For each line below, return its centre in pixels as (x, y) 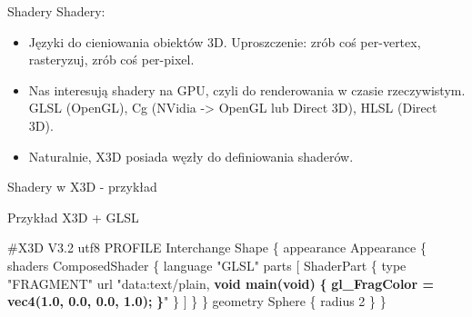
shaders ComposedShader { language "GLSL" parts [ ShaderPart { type (207, 265)
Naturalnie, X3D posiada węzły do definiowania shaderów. (191, 156)
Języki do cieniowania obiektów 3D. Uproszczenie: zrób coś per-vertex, (225, 41)
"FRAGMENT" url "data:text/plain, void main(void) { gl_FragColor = (221, 283)
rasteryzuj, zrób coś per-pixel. (111, 59)
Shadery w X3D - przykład (82, 187)
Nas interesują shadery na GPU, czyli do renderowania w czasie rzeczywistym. (247, 89)
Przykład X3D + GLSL (73, 217)
